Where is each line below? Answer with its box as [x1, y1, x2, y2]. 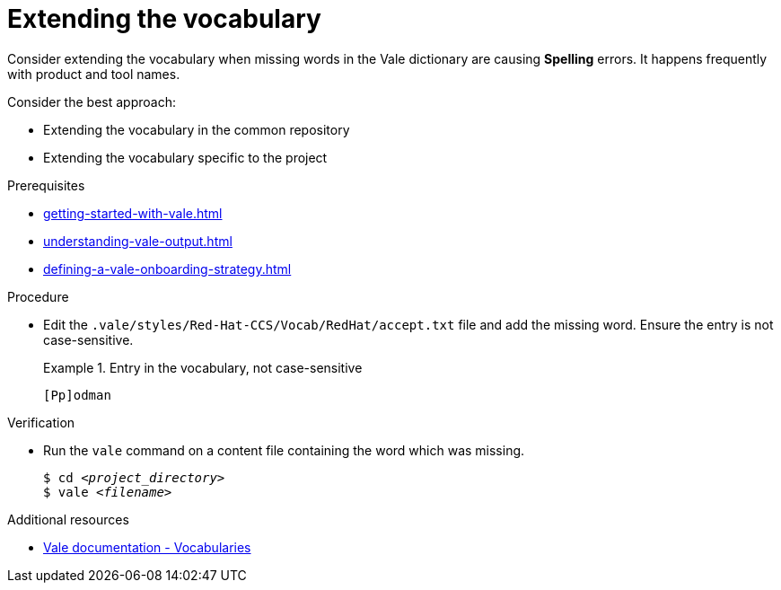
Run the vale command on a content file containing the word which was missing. [43, 442, 525, 458]
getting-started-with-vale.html [43, 205, 223, 221]
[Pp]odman [43, 387, 111, 402]
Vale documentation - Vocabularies [43, 539, 251, 555]
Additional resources [7, 511, 129, 527]
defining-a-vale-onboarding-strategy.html [43, 260, 292, 277]
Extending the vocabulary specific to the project [43, 149, 328, 165]
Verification [7, 414, 75, 430]
